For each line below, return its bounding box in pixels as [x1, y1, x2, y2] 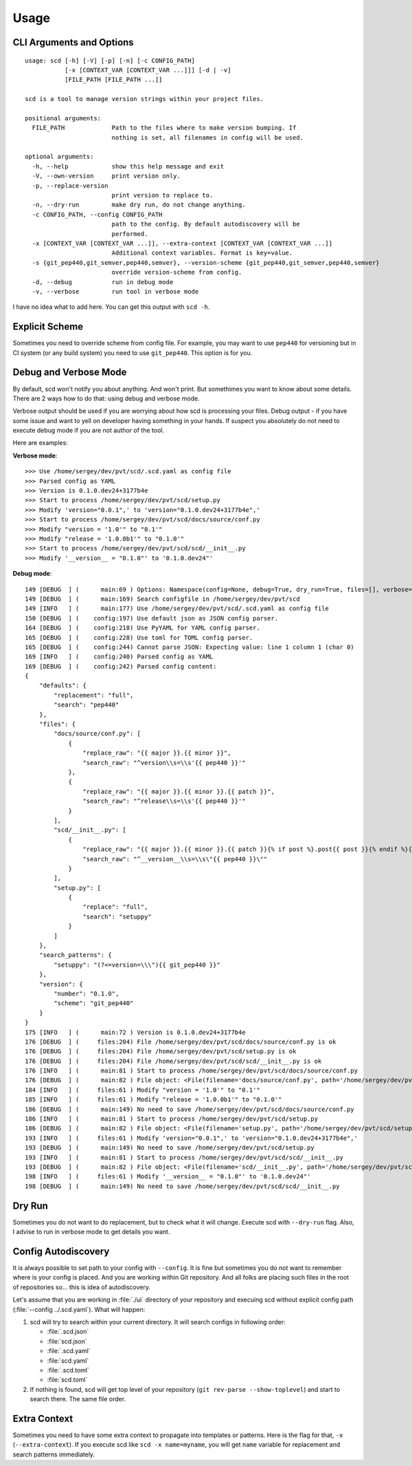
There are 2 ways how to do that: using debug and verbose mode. [12, 394, 200, 402]
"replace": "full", [82, 903, 148, 911]
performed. [111, 230, 148, 237]
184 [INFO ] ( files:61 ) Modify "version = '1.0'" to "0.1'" [25, 1086, 260, 1094]
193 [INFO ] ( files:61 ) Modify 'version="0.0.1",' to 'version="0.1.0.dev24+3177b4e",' [25, 1134, 358, 1142]
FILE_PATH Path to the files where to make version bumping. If [32, 124, 297, 132]
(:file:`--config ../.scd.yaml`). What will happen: [12, 1305, 146, 1313]
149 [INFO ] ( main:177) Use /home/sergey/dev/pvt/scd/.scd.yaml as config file [25, 605, 330, 612]
